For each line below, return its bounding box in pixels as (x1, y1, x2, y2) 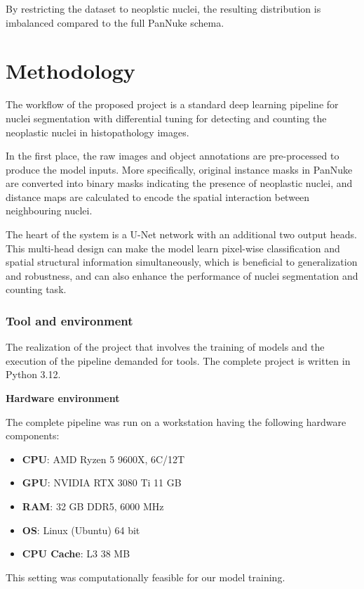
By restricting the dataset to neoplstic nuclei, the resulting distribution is (6, 1, 321, 15)
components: (6, 428, 60, 443)
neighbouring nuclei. (6, 203, 93, 218)
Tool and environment (6, 311, 133, 329)
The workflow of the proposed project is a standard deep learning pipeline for (6, 97, 339, 112)
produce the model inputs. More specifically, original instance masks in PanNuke (6, 162, 353, 176)
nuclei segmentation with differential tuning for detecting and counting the (6, 110, 327, 125)
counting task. (6, 282, 67, 297)
